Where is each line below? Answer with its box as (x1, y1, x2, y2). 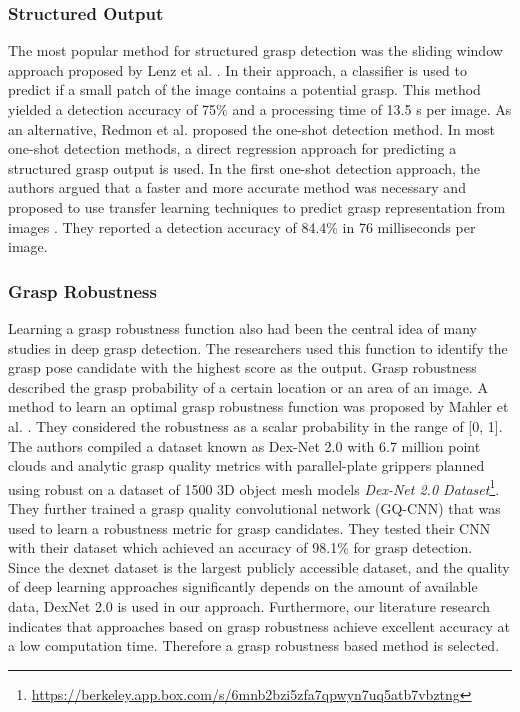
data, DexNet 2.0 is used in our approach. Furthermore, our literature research (8, 595, 491, 616)
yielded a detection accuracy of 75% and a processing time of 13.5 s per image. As (8, 99, 512, 119)
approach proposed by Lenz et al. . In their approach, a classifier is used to (8, 59, 467, 80)
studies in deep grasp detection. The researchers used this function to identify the (8, 337, 508, 358)
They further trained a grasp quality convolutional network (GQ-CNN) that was (8, 497, 501, 518)
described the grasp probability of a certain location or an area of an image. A (8, 376, 488, 397)
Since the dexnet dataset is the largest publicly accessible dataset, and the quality (8, 556, 510, 577)
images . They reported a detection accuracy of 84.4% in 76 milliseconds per (8, 216, 476, 237)
